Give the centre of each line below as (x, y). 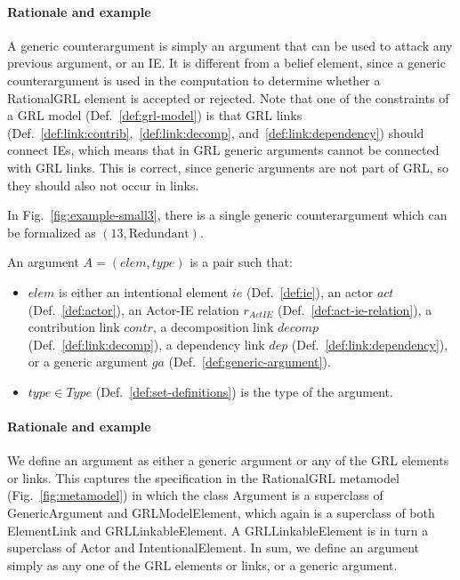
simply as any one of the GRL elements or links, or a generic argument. (202, 564)
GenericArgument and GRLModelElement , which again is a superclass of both (221, 513)
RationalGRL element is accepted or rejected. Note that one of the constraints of (228, 97)
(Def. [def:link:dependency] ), (370, 344)
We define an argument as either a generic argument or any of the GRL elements (228, 460)
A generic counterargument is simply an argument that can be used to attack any (230, 45)
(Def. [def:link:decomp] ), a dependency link (146, 344)
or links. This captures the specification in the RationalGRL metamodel (203, 477)
